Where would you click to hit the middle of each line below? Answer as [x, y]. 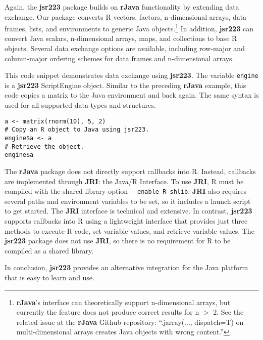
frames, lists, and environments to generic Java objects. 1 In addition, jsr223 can [129, 28]
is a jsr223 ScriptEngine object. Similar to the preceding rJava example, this [125, 85]
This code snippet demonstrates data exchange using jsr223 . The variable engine [131, 75]
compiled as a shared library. [49, 250]
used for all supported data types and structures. [80, 105]
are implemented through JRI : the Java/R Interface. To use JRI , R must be [124, 181]
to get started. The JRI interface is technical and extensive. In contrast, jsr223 [128, 211]
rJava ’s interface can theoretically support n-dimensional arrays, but [123, 302]
